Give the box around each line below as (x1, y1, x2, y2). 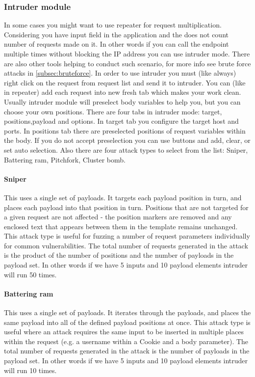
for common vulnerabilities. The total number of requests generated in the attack (4, 240, 248, 250)
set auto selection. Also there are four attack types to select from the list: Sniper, (4, 144, 248, 155)
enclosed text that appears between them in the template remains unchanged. (4, 221, 238, 231)
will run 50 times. (4, 269, 57, 279)
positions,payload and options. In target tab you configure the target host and (4, 116, 239, 126)
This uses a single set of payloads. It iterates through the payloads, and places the (4, 307, 251, 318)
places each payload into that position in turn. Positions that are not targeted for (4, 202, 249, 212)
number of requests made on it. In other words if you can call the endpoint (4, 39, 229, 49)
